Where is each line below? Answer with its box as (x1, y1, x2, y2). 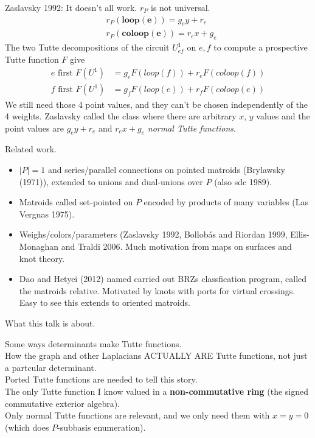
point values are (5, 121, 64, 134)
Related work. (5, 143, 57, 155)
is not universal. (151, 1, 210, 13)
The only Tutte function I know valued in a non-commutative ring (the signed (5, 384, 309, 397)
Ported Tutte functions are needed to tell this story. (5, 373, 198, 386)
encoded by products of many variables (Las (144, 196, 309, 208)
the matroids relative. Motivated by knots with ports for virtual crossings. (19, 284, 296, 297)
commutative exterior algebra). (5, 397, 120, 409)
